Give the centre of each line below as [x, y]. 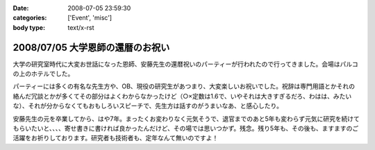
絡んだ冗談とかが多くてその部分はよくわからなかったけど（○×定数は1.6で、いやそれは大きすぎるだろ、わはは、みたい [182, 96]
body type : [29, 27]
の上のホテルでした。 [43, 74]
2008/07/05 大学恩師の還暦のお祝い [91, 48]
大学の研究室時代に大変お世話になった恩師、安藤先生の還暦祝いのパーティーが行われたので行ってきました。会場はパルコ [186, 64]
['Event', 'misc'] [90, 18]
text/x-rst [81, 27]
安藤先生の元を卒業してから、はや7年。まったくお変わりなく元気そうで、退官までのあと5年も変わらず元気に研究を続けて [186, 119]
